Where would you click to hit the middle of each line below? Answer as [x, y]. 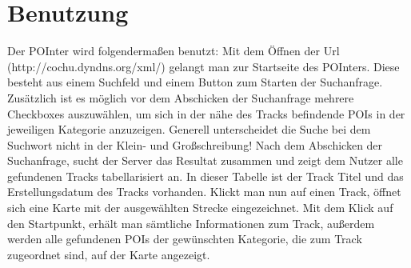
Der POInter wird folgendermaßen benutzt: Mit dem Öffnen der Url [174, 51]
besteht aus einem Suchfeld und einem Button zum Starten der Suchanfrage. [195, 82]
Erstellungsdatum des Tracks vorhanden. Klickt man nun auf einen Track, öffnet [204, 192]
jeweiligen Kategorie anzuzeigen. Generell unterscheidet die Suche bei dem [189, 129]
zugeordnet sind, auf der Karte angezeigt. [109, 254]
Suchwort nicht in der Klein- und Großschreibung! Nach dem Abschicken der [195, 144]
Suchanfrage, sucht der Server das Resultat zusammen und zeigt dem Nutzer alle [205, 160]
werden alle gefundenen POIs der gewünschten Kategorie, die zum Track [185, 239]
